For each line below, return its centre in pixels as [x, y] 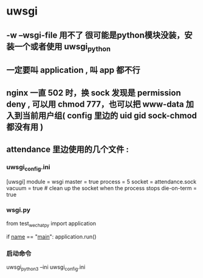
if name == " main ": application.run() [51, 236]
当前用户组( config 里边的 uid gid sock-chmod [110, 116]
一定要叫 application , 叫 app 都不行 [74, 70]
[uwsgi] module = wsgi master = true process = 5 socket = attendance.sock [101, 181]
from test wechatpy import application [51, 224]
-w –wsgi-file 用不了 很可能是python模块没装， [95, 35]
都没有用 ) [25, 127]
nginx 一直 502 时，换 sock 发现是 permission [94, 93]
